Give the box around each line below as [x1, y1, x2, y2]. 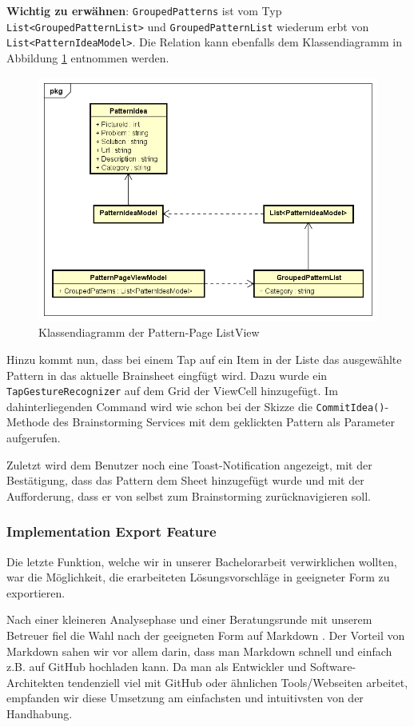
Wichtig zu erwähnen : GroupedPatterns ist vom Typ [6, 2, 282, 18]
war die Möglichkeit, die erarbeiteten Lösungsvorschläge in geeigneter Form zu [6, 569, 390, 585]
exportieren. [6, 584, 66, 601]
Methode [6, 413, 50, 430]
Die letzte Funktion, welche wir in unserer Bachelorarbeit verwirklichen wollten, [6, 553, 397, 569]
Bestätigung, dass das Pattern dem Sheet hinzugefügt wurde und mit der [6, 472, 364, 489]
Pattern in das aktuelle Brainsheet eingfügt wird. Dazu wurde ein [6, 366, 328, 383]
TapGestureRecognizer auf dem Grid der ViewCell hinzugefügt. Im [6, 382, 338, 399]
